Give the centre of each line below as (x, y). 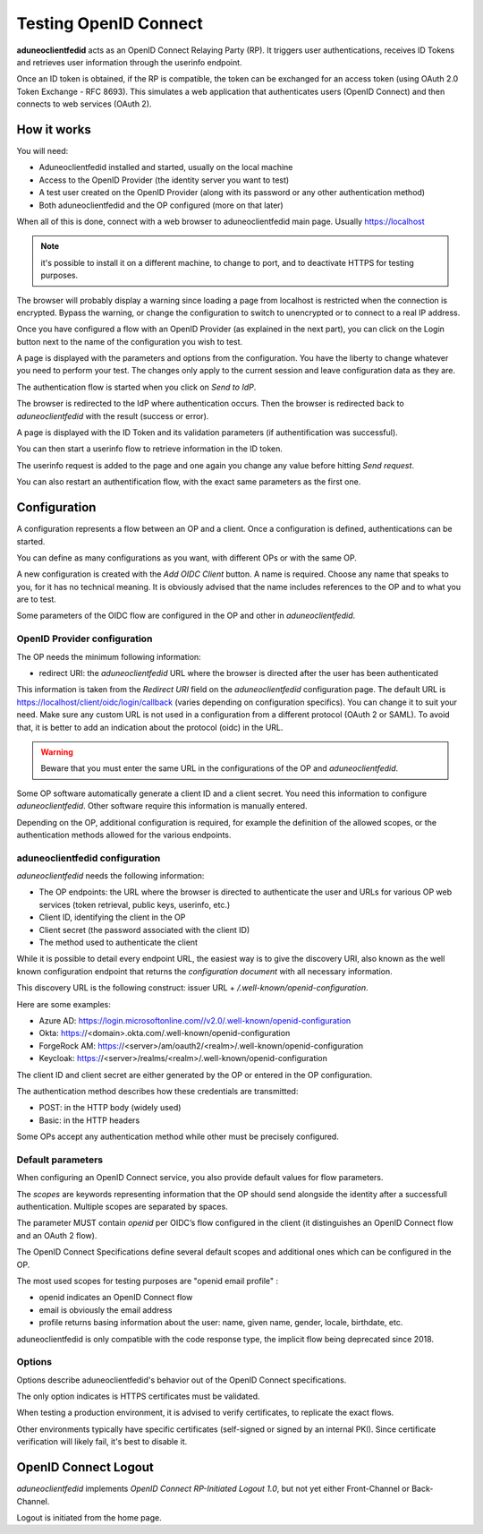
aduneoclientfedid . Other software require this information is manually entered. (162, 806)
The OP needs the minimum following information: (109, 656)
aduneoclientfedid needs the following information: (110, 876)
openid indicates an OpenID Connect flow (116, 1298)
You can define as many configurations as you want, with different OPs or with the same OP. (187, 557)
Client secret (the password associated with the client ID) (144, 930)
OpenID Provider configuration (85, 638)
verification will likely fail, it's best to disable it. (102, 1442)
